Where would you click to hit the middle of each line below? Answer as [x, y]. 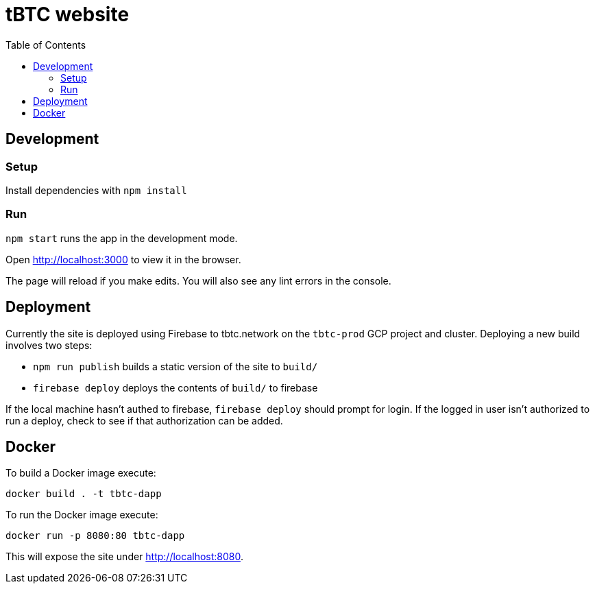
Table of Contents [46, 45]
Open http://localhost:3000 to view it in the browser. [123, 259]
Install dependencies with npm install [96, 190]
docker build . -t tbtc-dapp [84, 494]
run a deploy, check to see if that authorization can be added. [144, 420]
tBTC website [68, 14]
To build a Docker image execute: [81, 473]
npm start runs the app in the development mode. [122, 238]
